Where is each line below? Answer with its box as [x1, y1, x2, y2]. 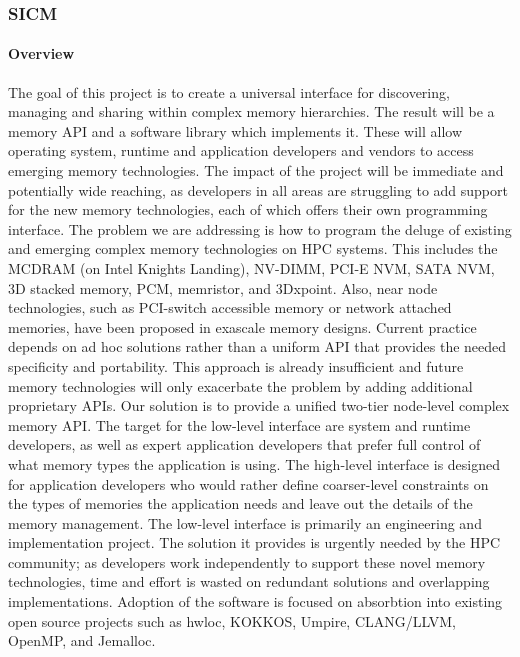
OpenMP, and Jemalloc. [8, 630, 156, 651]
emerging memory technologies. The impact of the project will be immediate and [8, 160, 504, 181]
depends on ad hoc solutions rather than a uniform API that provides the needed [8, 336, 507, 357]
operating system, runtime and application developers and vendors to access [8, 140, 474, 161]
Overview [8, 43, 75, 64]
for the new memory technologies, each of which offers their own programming [8, 199, 488, 220]
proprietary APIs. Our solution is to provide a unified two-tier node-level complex [8, 395, 510, 416]
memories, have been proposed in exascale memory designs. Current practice [8, 316, 477, 337]
